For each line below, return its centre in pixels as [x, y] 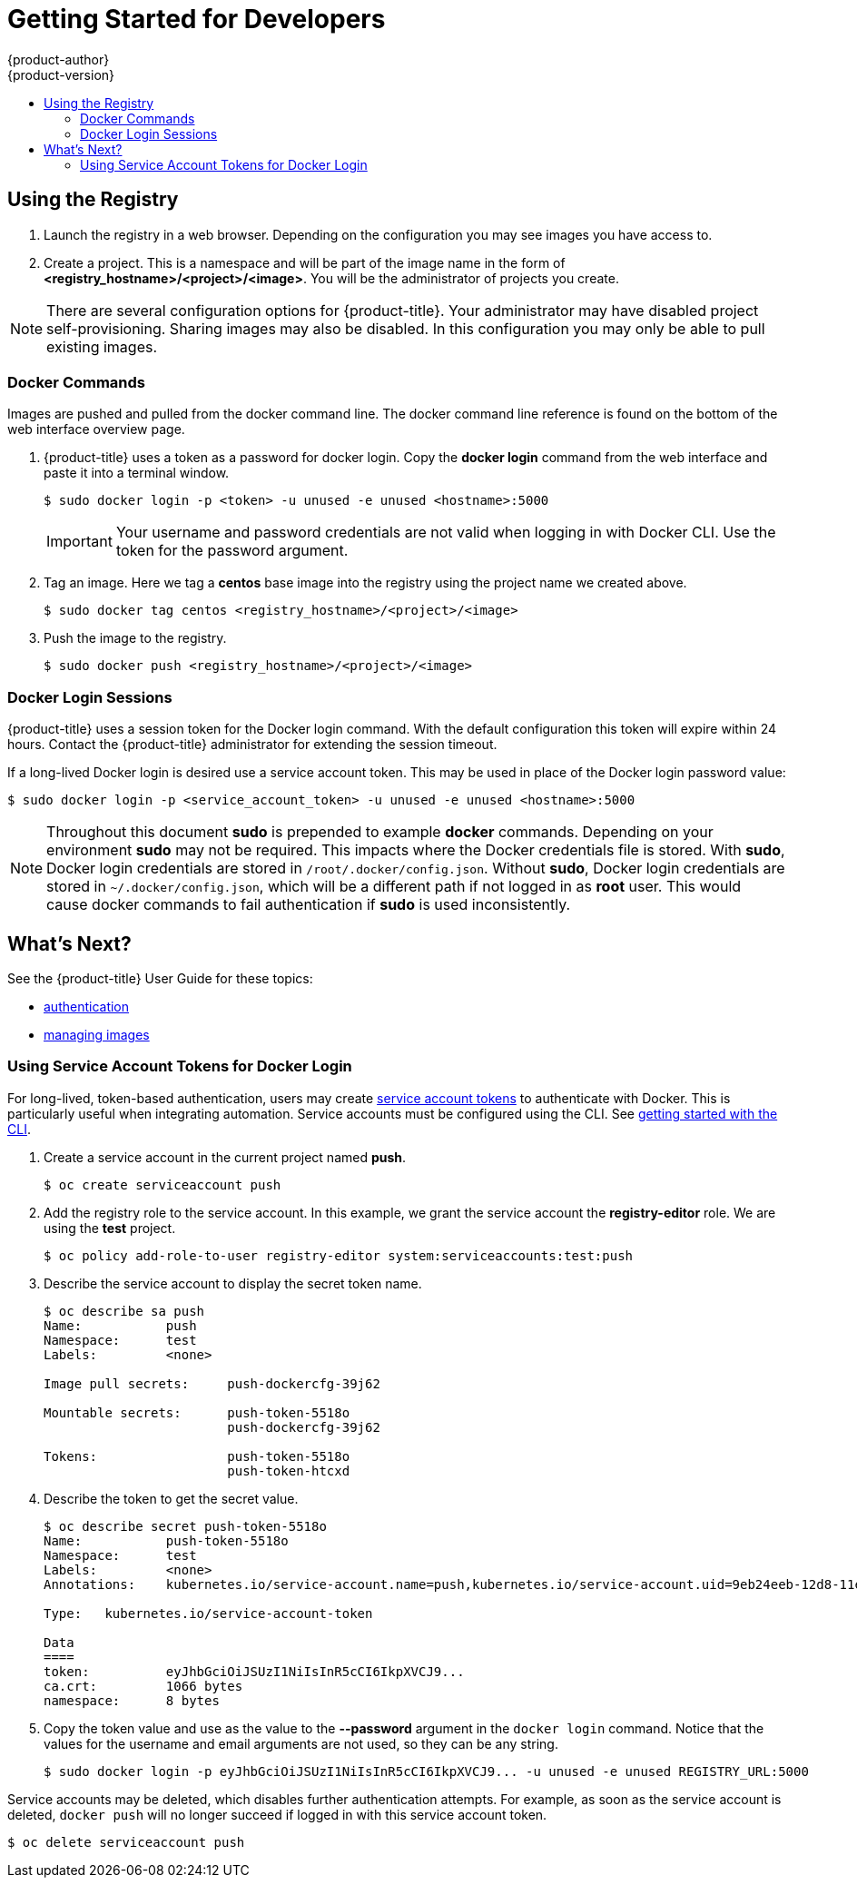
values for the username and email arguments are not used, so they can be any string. [301, 1743]
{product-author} [59, 59]
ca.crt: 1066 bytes [143, 1686]
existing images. [102, 346]
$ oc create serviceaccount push [163, 1184]
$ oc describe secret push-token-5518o [185, 1526]
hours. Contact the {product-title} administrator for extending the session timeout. [252, 745]
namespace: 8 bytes [132, 1700]
